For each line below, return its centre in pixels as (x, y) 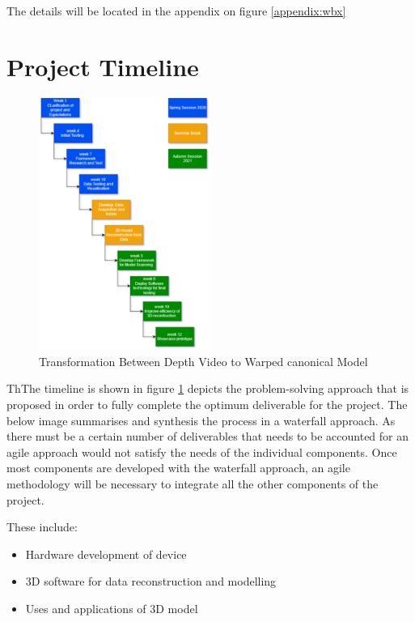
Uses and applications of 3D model (112, 608)
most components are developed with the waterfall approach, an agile (178, 468)
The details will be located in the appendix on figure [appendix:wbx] (176, 11)
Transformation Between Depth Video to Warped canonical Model (203, 361)
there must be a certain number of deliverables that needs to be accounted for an (208, 436)
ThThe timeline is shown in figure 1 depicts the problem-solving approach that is (208, 388)
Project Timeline (103, 66)
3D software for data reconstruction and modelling (151, 581)
